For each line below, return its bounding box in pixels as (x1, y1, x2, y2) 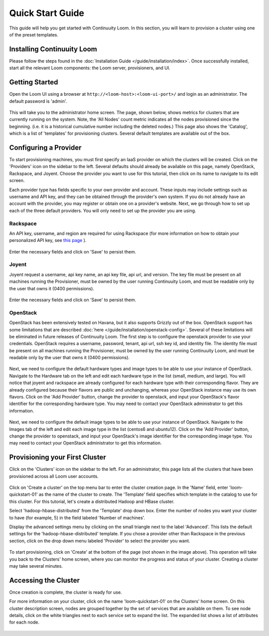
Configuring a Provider (9, 143, 82, 152)
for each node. (9, 619, 40, 626)
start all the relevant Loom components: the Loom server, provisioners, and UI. (9, 65, 170, 71)
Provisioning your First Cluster (9, 453, 107, 461)
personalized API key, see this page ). (9, 237, 87, 243)
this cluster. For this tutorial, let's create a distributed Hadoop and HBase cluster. (9, 498, 174, 504)
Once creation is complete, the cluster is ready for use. (9, 589, 122, 595)
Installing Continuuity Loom (9, 45, 97, 53)
